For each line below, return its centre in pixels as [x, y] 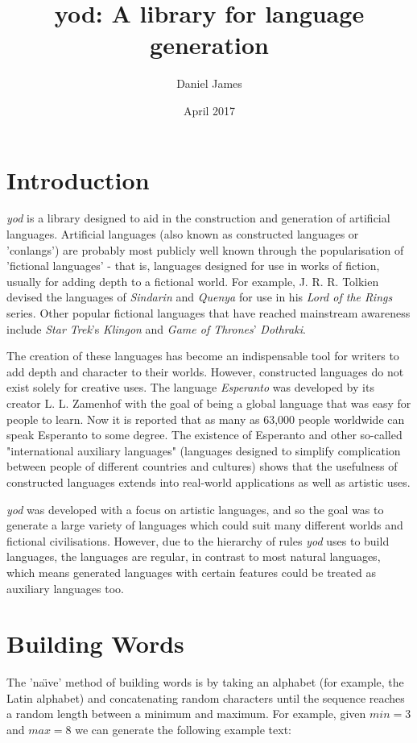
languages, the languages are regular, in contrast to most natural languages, [194, 556]
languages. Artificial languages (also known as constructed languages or [183, 234]
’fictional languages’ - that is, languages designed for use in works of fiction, [193, 266]
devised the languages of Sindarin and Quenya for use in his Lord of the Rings [200, 297]
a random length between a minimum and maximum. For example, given [186, 714]
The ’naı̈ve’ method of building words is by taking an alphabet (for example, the [205, 682]
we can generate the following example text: [184, 729]
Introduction [78, 179]
